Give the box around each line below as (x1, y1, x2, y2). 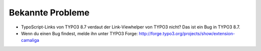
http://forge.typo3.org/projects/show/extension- (138, 30, 235, 36)
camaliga (21, 38, 40, 43)
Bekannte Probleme (9, 7, 90, 18)
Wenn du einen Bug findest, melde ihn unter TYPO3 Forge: (21, 30, 138, 36)
